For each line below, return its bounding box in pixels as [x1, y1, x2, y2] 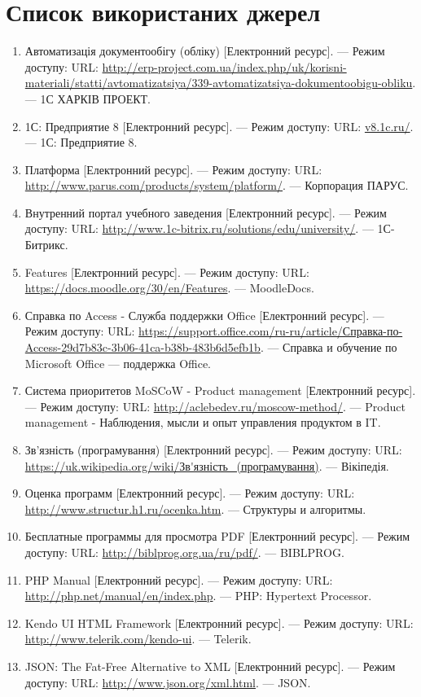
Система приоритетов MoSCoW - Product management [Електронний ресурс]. [24, 382, 416, 399]
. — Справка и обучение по [260, 339, 397, 356]
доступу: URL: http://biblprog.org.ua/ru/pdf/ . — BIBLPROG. [24, 543, 344, 560]
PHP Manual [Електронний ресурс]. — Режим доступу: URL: [24, 571, 333, 588]
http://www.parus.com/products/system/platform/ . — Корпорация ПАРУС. [24, 177, 409, 194]
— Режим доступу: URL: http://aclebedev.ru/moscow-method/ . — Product [24, 397, 406, 414]
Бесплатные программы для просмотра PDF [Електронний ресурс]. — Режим [24, 528, 410, 545]
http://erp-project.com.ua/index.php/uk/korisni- [102, 58, 347, 75]
